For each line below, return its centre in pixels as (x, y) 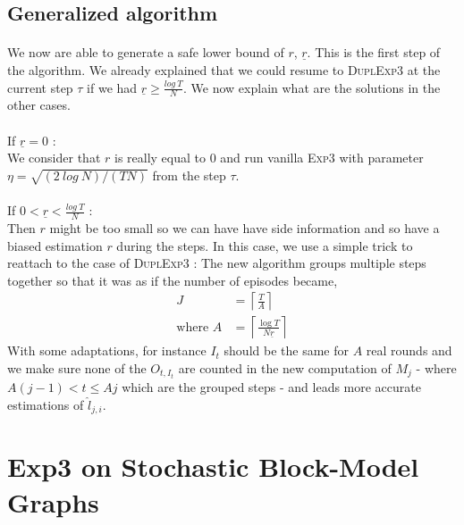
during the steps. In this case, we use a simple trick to (265, 245)
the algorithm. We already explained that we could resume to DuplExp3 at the (224, 69)
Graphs (53, 501)
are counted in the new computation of (285, 367)
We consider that (54, 158)
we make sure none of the (77, 367)
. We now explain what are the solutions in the (312, 87)
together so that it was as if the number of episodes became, (173, 280)
